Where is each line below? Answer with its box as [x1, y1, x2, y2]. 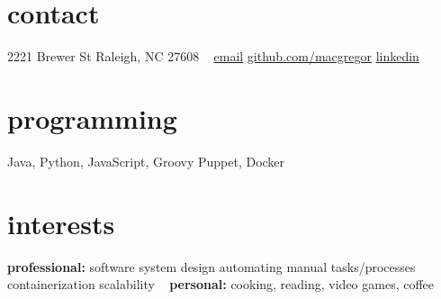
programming [7, 99, 177, 136]
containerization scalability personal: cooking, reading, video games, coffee [7, 275, 435, 294]
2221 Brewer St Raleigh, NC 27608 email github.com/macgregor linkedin [7, 47, 419, 66]
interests [7, 204, 115, 241]
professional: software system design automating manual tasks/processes [7, 257, 416, 276]
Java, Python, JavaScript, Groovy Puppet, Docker [7, 151, 285, 170]
